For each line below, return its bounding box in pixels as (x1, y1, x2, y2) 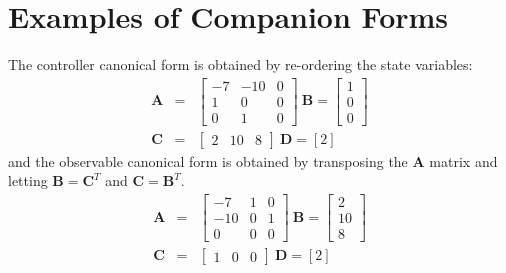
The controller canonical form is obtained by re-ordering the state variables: (8, 54, 473, 75)
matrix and (429, 150, 498, 171)
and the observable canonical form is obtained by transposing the (8, 150, 408, 171)
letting (8, 170, 48, 191)
